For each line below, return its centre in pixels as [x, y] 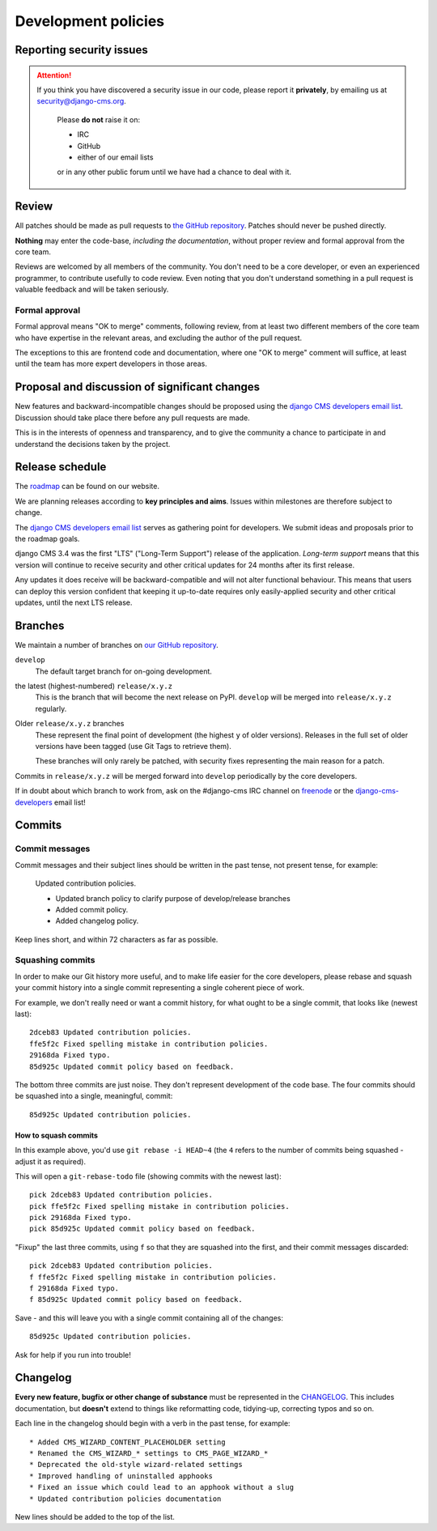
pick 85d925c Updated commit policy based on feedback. [142, 1229]
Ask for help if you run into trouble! [73, 1355]
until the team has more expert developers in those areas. [111, 364]
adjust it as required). [51, 1161]
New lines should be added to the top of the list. [95, 1517]
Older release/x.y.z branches [70, 724]
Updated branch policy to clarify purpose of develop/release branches [173, 898]
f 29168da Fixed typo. [74, 1289]
